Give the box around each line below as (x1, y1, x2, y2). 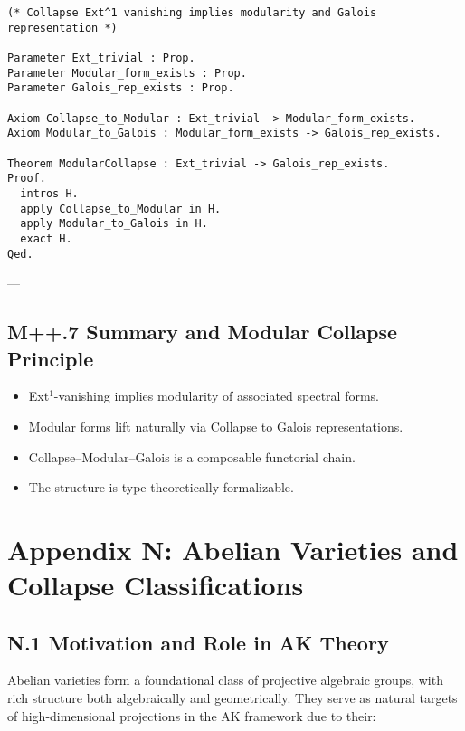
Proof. (7, 172, 46, 185)
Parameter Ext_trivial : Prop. (7, 51, 195, 64)
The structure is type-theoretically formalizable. (28, 478, 294, 497)
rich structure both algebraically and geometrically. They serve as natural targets (7, 688, 458, 707)
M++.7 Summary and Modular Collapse (7, 318, 398, 346)
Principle (7, 344, 94, 372)
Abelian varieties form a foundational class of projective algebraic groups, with (7, 670, 443, 689)
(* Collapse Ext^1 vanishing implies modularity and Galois (7, 6, 377, 19)
